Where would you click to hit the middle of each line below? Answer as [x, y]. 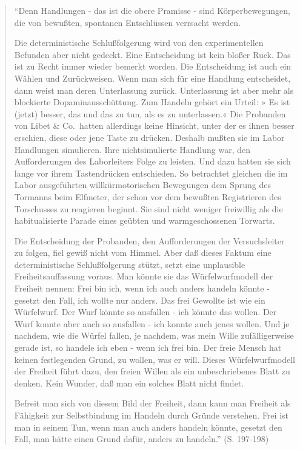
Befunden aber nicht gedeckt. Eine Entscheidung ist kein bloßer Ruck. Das [152, 54]
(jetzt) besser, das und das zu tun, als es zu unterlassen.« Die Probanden [150, 113]
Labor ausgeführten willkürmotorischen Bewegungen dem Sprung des [142, 185]
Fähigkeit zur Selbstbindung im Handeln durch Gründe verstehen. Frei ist [151, 415]
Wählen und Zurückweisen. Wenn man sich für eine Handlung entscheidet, [152, 78]
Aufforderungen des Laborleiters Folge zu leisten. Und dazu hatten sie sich [152, 161]
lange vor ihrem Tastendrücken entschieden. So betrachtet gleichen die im [151, 173]
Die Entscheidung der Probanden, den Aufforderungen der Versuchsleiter [149, 240]
